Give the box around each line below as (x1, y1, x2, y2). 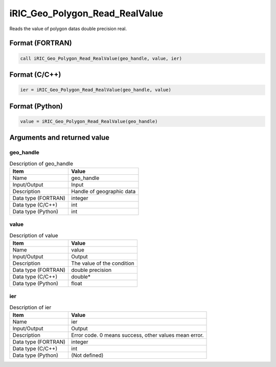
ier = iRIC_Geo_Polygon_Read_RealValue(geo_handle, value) (20, 87, 171, 93)
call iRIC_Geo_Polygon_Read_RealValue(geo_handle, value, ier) (20, 55, 182, 61)
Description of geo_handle (9, 160, 74, 167)
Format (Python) (9, 102, 63, 110)
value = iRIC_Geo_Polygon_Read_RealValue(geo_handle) (20, 118, 158, 124)
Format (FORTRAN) (9, 39, 72, 48)
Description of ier (9, 304, 52, 311)
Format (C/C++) (9, 70, 61, 79)
